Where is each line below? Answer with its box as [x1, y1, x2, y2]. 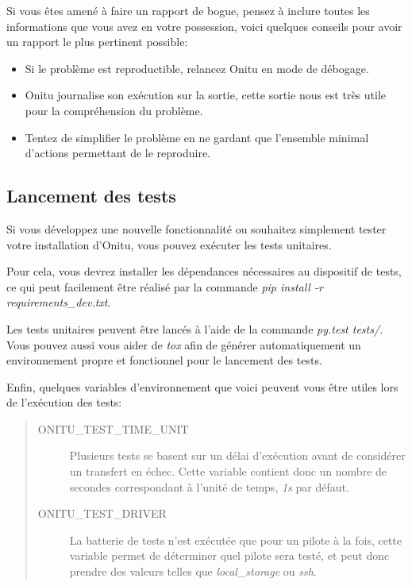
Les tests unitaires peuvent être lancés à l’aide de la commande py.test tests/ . [6, 320, 383, 337]
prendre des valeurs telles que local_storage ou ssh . [69, 563, 317, 580]
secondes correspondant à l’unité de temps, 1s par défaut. [69, 478, 349, 495]
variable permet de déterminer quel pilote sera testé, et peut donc [69, 547, 390, 564]
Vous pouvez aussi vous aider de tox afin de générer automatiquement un [6, 336, 361, 353]
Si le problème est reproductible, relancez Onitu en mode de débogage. [25, 60, 369, 76]
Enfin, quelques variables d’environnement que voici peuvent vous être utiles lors [6, 378, 399, 395]
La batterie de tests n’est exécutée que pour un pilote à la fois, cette [69, 531, 402, 548]
